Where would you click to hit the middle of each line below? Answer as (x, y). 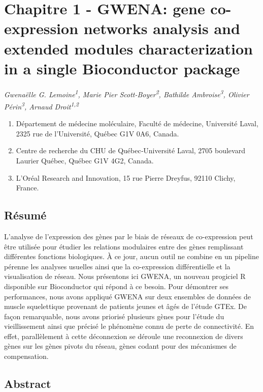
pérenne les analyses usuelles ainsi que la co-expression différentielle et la (117, 266)
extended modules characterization (128, 48)
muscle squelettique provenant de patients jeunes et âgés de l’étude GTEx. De (126, 306)
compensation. (26, 356)
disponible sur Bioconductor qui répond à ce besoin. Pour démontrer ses (117, 286)
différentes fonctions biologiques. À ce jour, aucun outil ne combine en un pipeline (131, 256)
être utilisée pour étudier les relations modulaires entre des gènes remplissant (124, 246)
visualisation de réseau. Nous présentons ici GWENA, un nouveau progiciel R (125, 276)
